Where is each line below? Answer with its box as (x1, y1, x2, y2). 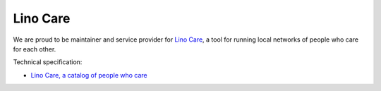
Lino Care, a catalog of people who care (30, 71, 147, 79)
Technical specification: (13, 58, 83, 66)
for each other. (13, 44, 56, 53)
